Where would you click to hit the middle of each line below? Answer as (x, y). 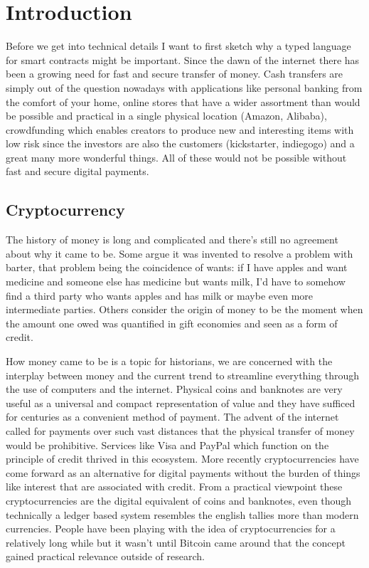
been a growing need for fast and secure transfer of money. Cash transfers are (175, 74)
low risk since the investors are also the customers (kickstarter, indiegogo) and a (180, 143)
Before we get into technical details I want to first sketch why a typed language (178, 46)
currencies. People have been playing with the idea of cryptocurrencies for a (171, 528)
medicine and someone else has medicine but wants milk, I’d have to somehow (176, 282)
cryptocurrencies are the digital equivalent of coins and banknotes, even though (179, 500)
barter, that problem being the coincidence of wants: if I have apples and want (177, 267)
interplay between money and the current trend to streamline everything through (182, 375)
